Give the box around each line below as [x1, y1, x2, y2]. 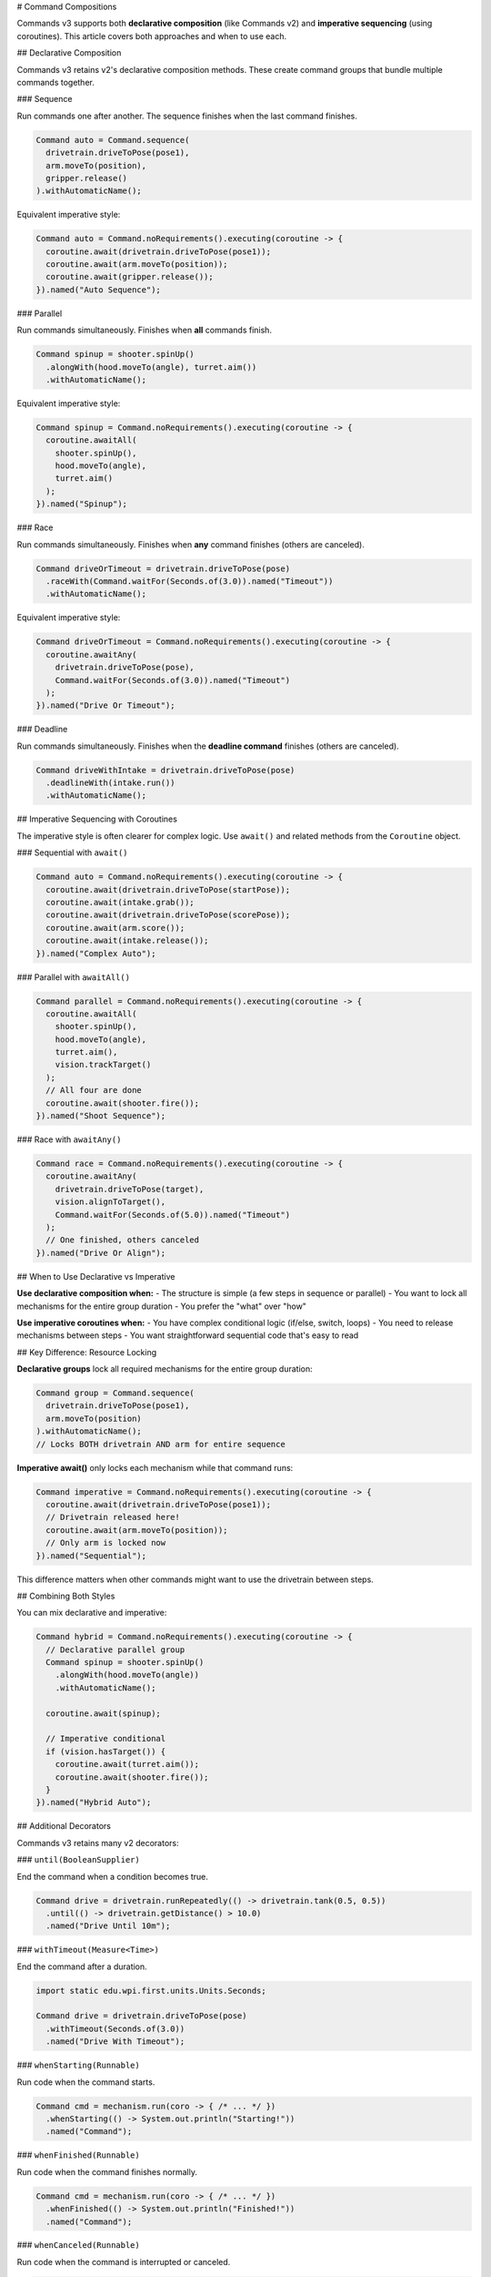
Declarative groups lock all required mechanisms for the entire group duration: [16, 1363, 313, 1374]
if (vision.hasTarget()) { [45, 1746, 166, 1757]
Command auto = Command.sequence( [35, 135, 190, 145]
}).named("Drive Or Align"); [35, 1248, 166, 1258]
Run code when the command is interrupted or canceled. [16, 2256, 231, 2267]
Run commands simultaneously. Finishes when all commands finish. [16, 324, 273, 336]
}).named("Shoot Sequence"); [35, 1111, 166, 1121]
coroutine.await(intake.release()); [45, 935, 209, 946]
